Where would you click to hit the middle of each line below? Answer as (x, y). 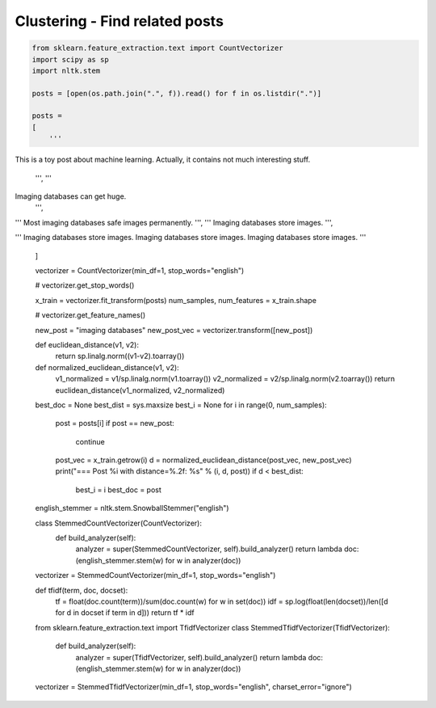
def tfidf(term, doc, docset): (82, 590)
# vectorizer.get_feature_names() (90, 315)
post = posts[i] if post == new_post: (115, 424)
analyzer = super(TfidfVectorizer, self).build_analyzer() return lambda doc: (199, 657)
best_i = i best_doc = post (118, 490)
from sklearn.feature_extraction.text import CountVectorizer (157, 48)
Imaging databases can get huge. (71, 196)
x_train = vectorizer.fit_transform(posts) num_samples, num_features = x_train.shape (176, 300)
